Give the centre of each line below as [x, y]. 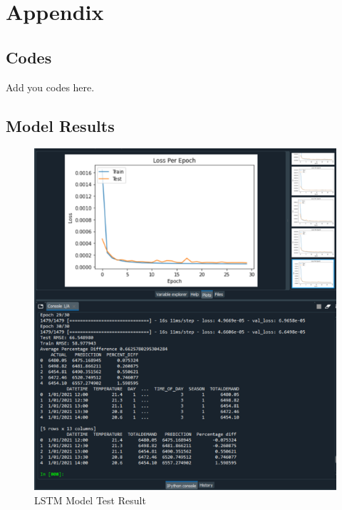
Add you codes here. [50, 87]
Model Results [60, 125]
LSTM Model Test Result [90, 500]
